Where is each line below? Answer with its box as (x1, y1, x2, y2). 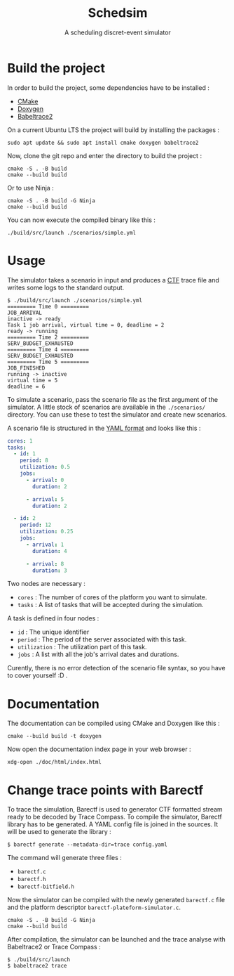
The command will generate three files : (7, 854, 123, 862)
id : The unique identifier (17, 627, 90, 637)
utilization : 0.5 (20, 464, 71, 471)
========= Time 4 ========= (7, 346, 90, 353)
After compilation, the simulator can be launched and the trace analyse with (7, 935, 226, 944)
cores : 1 (7, 437, 33, 444)
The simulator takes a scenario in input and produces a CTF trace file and (7, 275, 219, 284)
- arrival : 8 (25, 560, 64, 567)
